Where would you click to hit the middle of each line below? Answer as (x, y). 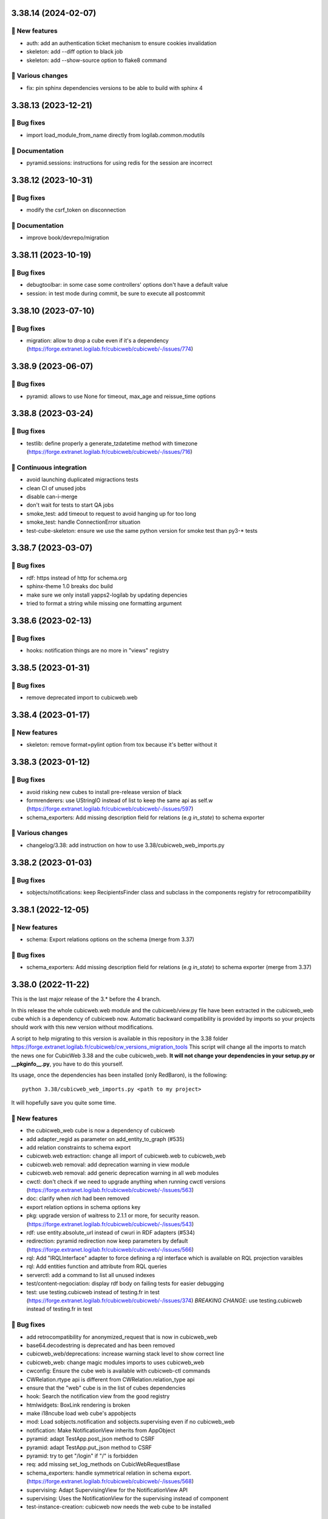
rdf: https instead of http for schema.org (77, 578)
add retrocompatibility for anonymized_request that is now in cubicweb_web (122, 1337)
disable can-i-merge (52, 496)
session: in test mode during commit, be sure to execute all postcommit (116, 293)
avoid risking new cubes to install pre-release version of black (104, 792)
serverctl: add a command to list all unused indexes (91, 1275)
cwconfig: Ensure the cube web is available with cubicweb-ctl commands (118, 1371)
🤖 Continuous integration (49, 467)
